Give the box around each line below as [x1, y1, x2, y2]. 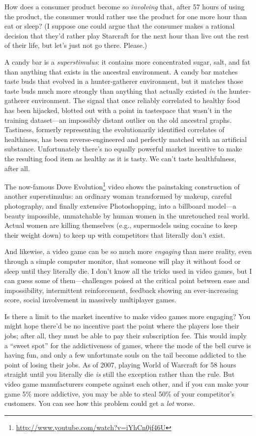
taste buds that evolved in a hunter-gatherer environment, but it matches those [4, 76, 243, 86]
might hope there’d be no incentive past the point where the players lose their [4, 321, 239, 331]
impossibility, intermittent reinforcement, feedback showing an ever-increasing [4, 285, 238, 295]
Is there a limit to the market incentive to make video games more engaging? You [4, 311, 251, 321]
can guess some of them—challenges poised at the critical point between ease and [4, 275, 250, 286]
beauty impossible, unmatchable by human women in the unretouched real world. [4, 210, 250, 220]
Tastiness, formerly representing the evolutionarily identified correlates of [4, 124, 225, 135]
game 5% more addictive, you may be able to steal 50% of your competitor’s [4, 388, 235, 399]
